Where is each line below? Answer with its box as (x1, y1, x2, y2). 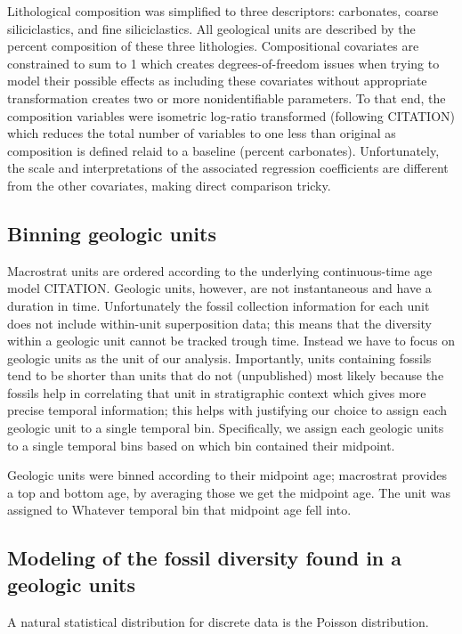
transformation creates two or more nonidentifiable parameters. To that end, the (7, 88, 446, 107)
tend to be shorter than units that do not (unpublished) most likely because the (7, 366, 444, 385)
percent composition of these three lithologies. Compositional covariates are (7, 37, 419, 55)
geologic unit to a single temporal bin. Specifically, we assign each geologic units (7, 419, 444, 437)
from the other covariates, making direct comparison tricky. (7, 175, 331, 194)
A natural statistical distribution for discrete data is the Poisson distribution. (7, 612, 429, 630)
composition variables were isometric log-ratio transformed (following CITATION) (7, 106, 455, 125)
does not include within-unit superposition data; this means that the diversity (7, 313, 432, 332)
